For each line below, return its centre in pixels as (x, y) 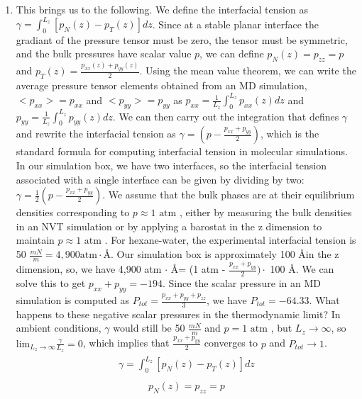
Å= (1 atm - (198, 269)
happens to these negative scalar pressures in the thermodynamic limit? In (178, 314)
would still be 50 (149, 328)
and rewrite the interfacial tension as (96, 134)
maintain (35, 240)
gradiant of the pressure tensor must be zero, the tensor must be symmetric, (182, 39)
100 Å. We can (302, 269)
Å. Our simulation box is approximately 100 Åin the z (221, 254)
